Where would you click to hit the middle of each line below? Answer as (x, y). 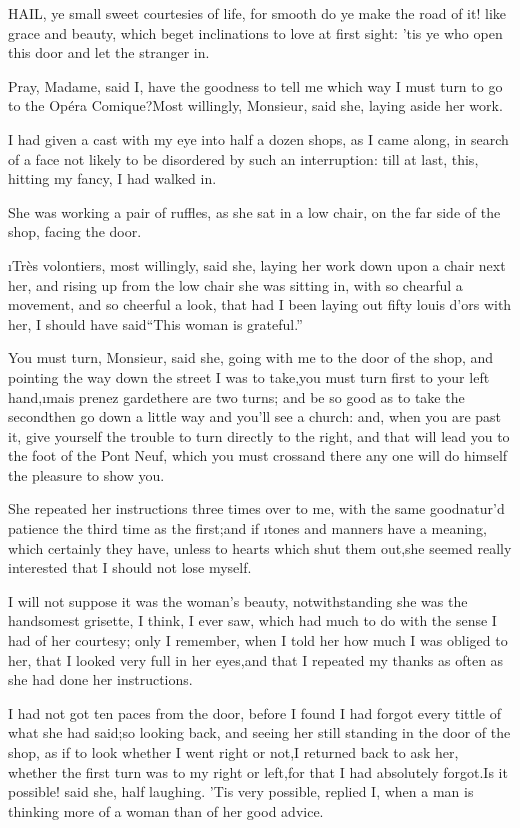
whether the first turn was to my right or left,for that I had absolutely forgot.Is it (258, 771)
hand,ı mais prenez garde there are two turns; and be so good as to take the (236, 396)
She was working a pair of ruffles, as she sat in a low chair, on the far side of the (254, 211)
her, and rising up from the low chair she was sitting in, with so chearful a (235, 284)
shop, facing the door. (75, 231)
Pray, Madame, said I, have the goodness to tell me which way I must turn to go (255, 85)
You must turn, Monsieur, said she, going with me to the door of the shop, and (251, 357)
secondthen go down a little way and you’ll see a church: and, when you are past (255, 416)
